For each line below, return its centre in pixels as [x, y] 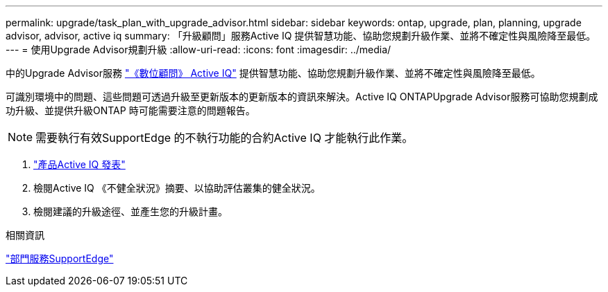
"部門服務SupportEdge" [60, 258]
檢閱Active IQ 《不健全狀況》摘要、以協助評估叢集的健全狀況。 [177, 188]
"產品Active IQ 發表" [79, 164]
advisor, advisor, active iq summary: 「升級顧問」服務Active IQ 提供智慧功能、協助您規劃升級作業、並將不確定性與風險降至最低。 [301, 36]
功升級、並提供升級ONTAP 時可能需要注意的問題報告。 [130, 110]
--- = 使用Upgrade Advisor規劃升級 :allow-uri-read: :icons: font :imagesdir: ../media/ [199, 49]
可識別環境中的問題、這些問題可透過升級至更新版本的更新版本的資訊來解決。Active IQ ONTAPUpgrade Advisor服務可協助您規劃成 [302, 97]
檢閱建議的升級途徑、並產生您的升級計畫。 [130, 211]
